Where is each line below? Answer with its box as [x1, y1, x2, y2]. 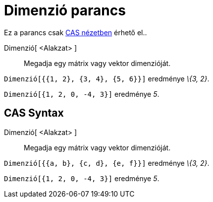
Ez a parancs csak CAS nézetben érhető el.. [4, 28, 147, 37]
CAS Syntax [4, 107, 64, 120]
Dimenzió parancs [4, 2, 126, 19]
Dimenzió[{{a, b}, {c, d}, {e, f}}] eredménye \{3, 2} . [4, 158, 210, 167]
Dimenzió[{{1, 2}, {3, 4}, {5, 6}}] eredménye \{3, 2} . [4, 74, 210, 83]
